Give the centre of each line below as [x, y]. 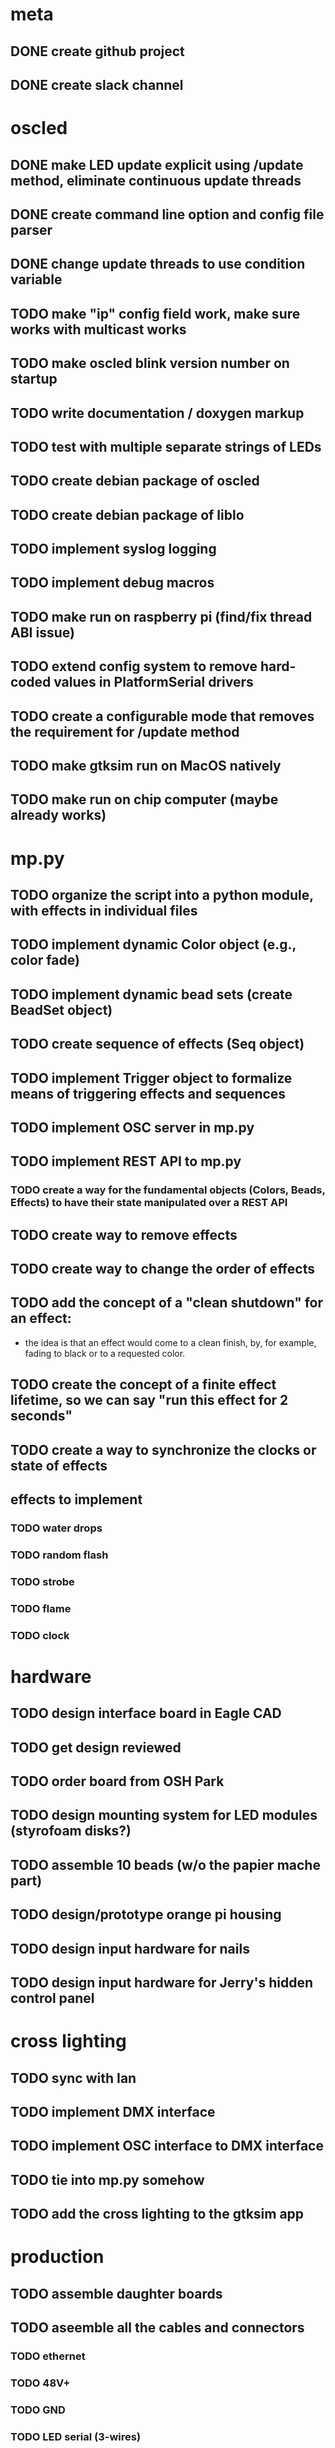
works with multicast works [98, 329]
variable [36, 279]
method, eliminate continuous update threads [156, 180]
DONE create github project [97, 51]
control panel [52, 1998]
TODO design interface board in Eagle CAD [146, 1713]
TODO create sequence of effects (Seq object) [157, 1044]
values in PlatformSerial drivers [153, 682]
